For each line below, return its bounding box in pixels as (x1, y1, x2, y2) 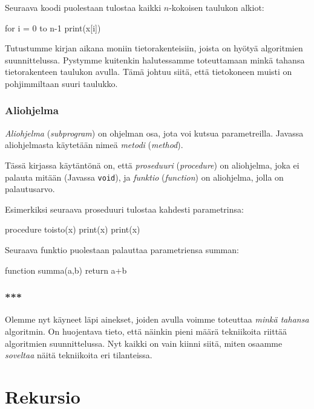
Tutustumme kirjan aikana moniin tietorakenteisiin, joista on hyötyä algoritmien (5, 42, 303, 54)
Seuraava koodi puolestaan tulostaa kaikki (5, 1, 162, 13)
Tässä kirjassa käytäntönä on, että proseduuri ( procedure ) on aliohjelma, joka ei (5, 158, 299, 171)
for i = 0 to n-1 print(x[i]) (5, 21, 101, 34)
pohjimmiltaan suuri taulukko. (5, 77, 118, 89)
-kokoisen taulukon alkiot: (169, 1, 264, 13)
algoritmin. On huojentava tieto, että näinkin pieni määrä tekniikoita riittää (5, 325, 287, 337)
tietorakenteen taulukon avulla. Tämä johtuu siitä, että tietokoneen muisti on (5, 65, 292, 78)
